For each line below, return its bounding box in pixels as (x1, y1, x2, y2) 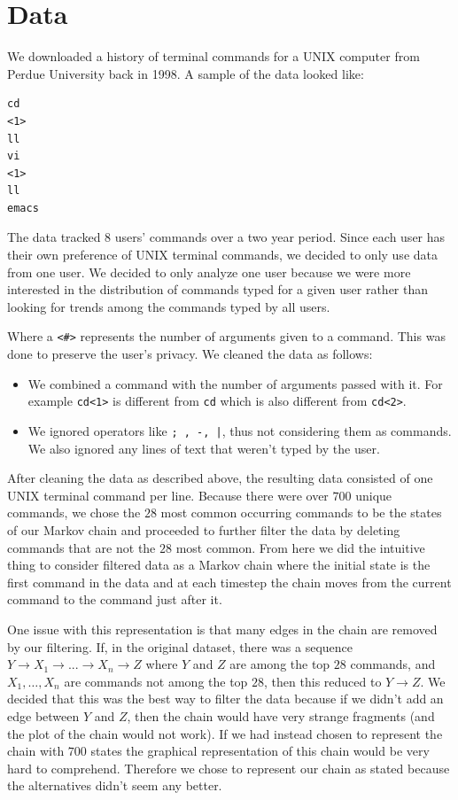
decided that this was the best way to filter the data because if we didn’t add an (7, 689, 444, 708)
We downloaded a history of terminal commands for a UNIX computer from (7, 47, 420, 66)
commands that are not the (7, 538, 156, 556)
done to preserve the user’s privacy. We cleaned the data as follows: (7, 345, 373, 363)
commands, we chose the (7, 503, 141, 522)
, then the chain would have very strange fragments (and (127, 706, 435, 725)
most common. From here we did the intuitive (175, 538, 425, 556)
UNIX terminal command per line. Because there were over (7, 485, 329, 504)
